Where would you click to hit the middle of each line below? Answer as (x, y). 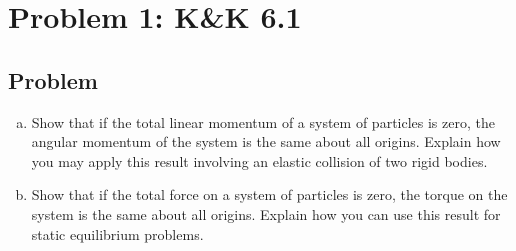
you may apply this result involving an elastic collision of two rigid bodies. (259, 160)
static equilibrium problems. (117, 233)
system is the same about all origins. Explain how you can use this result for (266, 213)
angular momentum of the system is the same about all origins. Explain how (266, 141)
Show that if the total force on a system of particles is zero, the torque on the (269, 194)
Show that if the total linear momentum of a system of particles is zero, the (263, 121)
